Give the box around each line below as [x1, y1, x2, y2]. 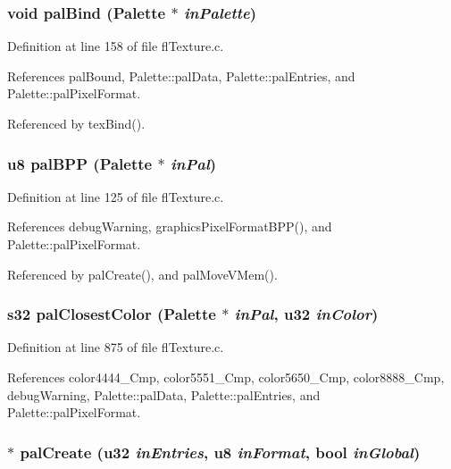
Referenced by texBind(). [7, 114, 146, 132]
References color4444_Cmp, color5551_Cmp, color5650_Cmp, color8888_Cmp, [7, 368, 445, 386]
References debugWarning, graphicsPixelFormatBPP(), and [7, 217, 332, 236]
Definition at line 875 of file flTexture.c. [7, 338, 224, 356]
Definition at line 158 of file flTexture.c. [7, 37, 224, 55]
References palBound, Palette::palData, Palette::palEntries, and [7, 66, 355, 85]
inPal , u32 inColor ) [234, 303, 379, 325]
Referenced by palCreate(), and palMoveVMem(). [7, 264, 278, 283]
